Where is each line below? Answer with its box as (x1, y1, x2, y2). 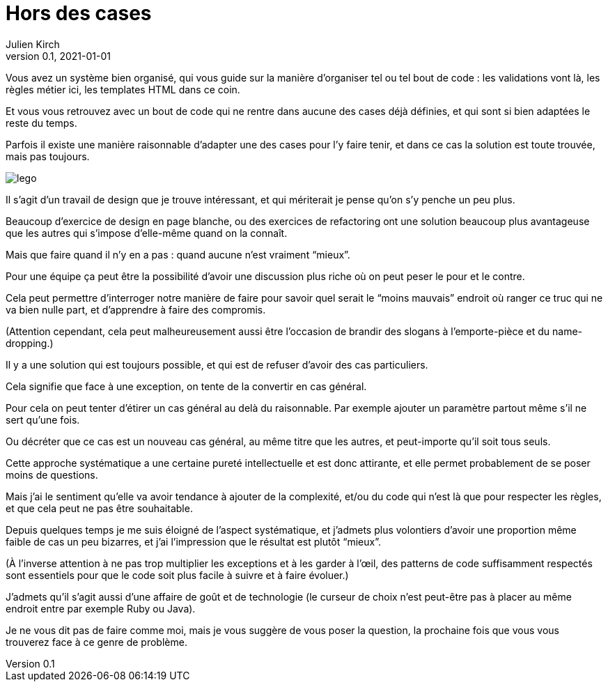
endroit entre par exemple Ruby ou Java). (6, 602, 196, 615)
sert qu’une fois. (6, 413, 80, 426)
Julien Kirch (6, 38, 60, 50)
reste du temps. (6, 116, 77, 129)
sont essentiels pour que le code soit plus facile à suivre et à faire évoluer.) (6, 569, 349, 581)
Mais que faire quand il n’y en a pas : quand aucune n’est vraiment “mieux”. (6, 248, 350, 261)
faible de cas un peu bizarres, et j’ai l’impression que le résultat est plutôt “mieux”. (6, 535, 381, 548)
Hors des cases (6, 1, 152, 25)
